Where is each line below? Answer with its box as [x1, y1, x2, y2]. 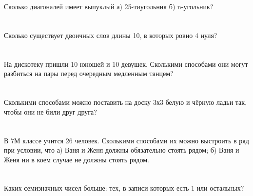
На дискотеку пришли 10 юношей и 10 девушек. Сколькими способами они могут [4, 59, 248, 69]
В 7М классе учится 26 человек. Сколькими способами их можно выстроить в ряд [4, 135, 249, 145]
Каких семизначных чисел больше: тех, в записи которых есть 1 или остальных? [4, 183, 244, 193]
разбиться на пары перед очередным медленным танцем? [4, 68, 174, 78]
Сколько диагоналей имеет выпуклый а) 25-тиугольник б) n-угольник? [4, 1, 214, 12]
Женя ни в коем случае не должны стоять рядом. [4, 154, 149, 164]
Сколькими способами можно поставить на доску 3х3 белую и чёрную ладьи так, [4, 97, 247, 107]
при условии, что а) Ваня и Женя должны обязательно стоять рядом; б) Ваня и [4, 145, 239, 155]
